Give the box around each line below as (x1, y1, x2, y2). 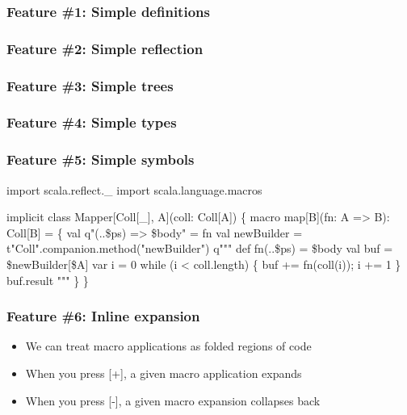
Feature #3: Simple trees (6, 75, 174, 95)
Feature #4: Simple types (6, 112, 177, 132)
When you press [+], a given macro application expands (25, 364, 302, 381)
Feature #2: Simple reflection (6, 38, 203, 58)
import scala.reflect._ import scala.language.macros (6, 181, 262, 198)
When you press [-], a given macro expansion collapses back (25, 392, 321, 409)
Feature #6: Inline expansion (6, 306, 200, 326)
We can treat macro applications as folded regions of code (25, 337, 312, 354)
